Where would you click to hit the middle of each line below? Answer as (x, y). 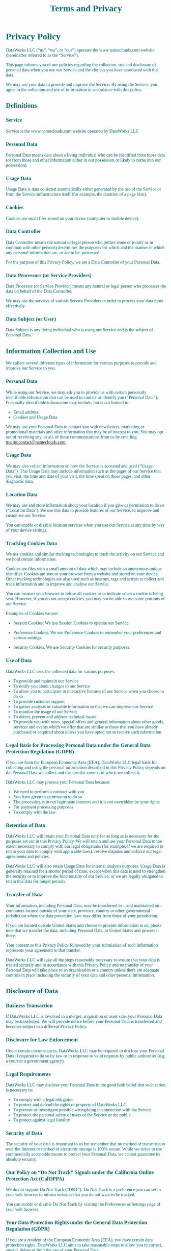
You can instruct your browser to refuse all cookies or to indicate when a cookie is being (84, 594)
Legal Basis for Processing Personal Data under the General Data (78, 745)
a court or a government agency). (35, 1061)
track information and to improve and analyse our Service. (58, 584)
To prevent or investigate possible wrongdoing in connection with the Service (82, 1110)
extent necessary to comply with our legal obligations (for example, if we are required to (84, 847)
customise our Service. (26, 516)
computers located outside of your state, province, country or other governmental (78, 911)
